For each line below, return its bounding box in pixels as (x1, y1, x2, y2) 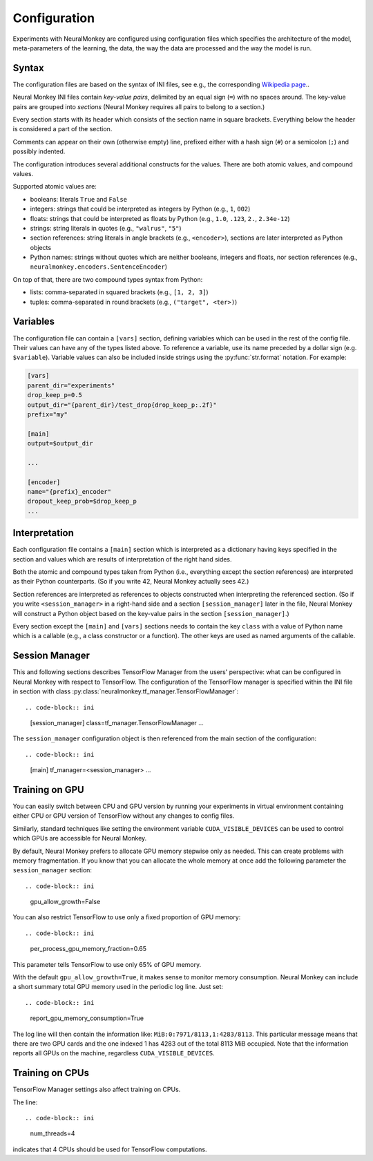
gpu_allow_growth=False (30, 898, 101, 906)
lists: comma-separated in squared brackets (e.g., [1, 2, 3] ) (30, 288, 209, 296)
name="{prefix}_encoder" (27, 488, 112, 496)
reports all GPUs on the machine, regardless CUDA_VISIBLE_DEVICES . (12, 1049, 216, 1057)
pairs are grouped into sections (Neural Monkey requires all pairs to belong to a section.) (12, 102, 265, 111)
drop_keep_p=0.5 (27, 391, 83, 399)
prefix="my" (27, 410, 68, 418)
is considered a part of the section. (12, 125, 113, 133)
